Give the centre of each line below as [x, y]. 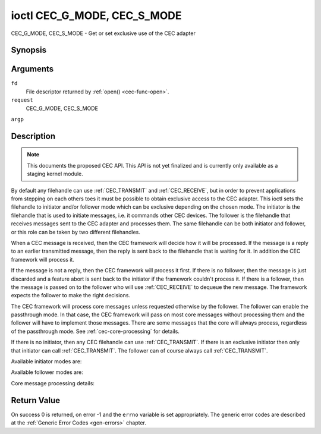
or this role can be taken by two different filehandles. [76, 232]
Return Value [36, 400]
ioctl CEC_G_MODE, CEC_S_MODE [96, 15]
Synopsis [29, 50]
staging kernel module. [55, 174]
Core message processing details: [53, 383]
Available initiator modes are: [46, 361]
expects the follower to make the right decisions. [71, 295]
